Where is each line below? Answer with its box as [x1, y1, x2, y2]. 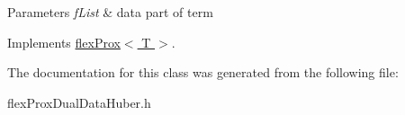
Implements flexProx [7, 32, 121, 51]
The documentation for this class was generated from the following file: [7, 63, 399, 82]
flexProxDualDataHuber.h [7, 93, 151, 111]
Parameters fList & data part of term [7, 3, 213, 21]
